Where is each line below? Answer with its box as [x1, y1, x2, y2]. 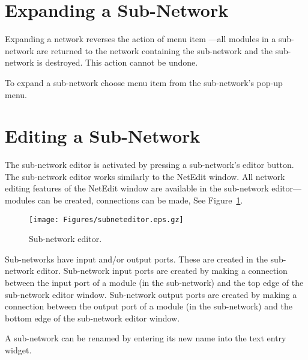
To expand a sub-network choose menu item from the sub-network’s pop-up [5, 76, 283, 88]
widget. [5, 344, 32, 356]
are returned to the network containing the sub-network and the [37, 44, 273, 57]
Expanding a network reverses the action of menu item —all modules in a [5, 33, 276, 45]
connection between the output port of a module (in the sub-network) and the [5, 300, 292, 312]
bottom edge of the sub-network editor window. [5, 311, 180, 324]
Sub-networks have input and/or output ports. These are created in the [5, 252, 268, 265]
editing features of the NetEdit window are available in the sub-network [5, 182, 269, 194]
